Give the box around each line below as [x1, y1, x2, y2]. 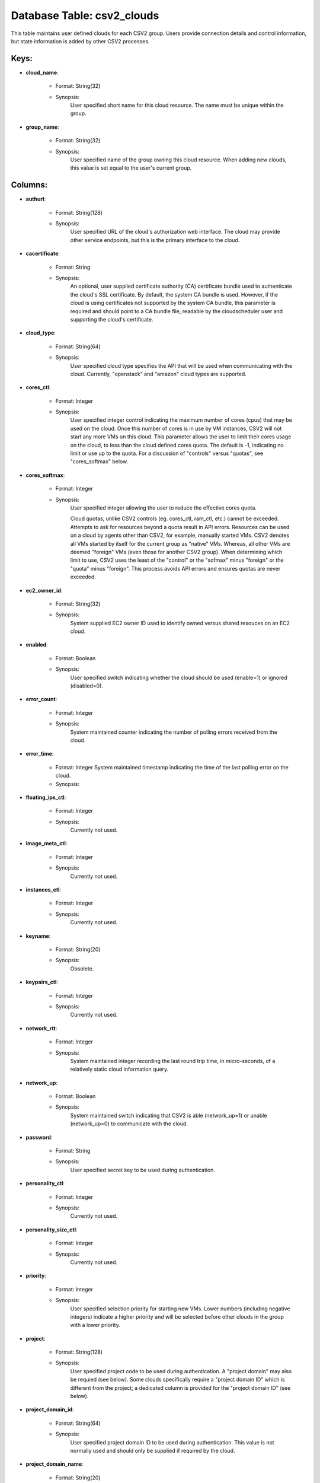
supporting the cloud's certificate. [70, 316, 153, 323]
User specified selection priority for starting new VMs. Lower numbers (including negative [70, 1305, 290, 1312]
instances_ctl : [25, 886, 62, 893]
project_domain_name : [25, 1460, 84, 1468]
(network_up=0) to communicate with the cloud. [70, 1120, 188, 1127]
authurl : [25, 196, 46, 203]
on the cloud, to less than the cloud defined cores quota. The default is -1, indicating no [70, 441, 284, 448]
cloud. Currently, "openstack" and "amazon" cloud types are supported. [70, 370, 247, 377]
